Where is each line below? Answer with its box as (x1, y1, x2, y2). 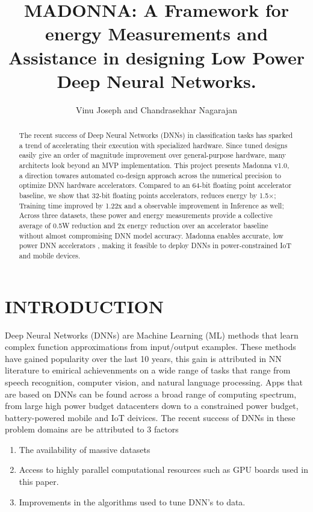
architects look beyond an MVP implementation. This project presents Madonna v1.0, (19, 160, 290, 170)
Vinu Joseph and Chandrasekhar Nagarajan (75, 103, 238, 116)
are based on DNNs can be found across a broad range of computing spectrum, (5, 387, 297, 400)
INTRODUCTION (5, 293, 164, 318)
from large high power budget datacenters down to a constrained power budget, (5, 399, 299, 412)
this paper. (19, 475, 59, 488)
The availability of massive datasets (19, 443, 150, 455)
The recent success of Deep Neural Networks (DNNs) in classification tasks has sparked (19, 130, 293, 140)
